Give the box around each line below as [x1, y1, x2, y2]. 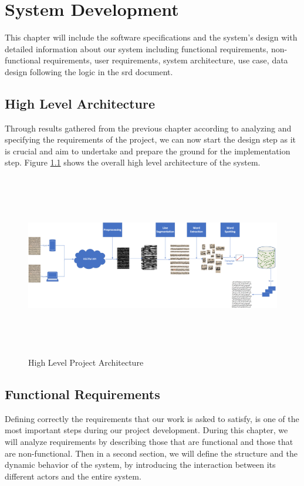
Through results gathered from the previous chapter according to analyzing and [5, 122, 292, 134]
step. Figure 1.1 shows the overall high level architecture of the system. [5, 156, 261, 168]
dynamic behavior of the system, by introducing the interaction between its [5, 458, 276, 471]
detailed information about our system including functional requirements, [5, 42, 269, 55]
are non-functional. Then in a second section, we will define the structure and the [5, 447, 298, 459]
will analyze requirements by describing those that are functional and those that [5, 436, 293, 448]
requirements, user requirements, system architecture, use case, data [43, 54, 288, 66]
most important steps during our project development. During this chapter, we [5, 424, 288, 436]
